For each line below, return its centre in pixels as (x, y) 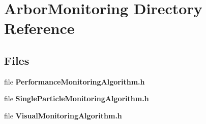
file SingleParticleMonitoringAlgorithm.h (77, 98)
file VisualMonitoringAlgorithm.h (63, 115)
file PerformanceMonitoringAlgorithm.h (75, 81)
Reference (39, 28)
